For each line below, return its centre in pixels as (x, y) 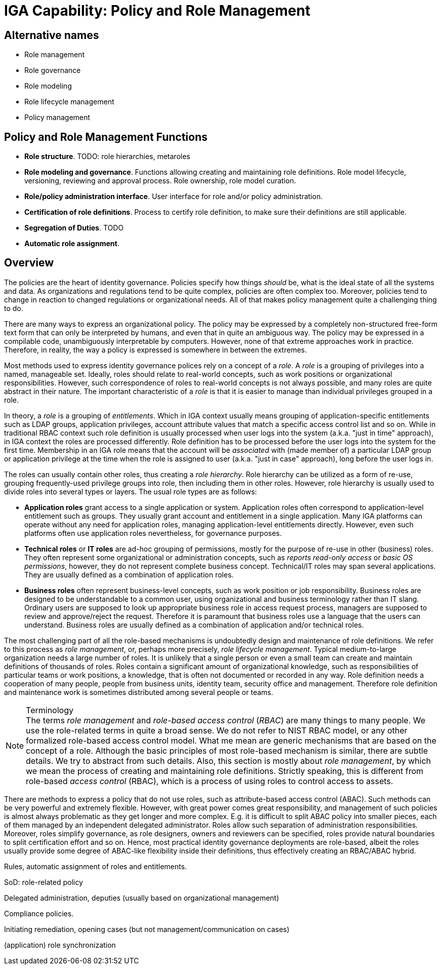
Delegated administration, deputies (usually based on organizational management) (142, 898)
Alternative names (52, 35)
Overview (29, 263)
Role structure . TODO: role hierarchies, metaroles (107, 157)
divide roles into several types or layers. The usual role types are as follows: (131, 491)
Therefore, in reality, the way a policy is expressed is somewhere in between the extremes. (155, 350)
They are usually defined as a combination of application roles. (129, 574)
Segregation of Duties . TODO (74, 228)
